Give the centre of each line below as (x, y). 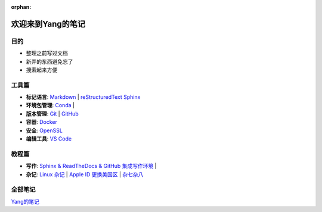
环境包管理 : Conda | (50, 105)
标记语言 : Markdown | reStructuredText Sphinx (83, 97)
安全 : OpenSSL (44, 130)
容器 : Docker (42, 122)
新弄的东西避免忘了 (49, 61)
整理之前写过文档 (47, 53)
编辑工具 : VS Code (49, 139)
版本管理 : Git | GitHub (52, 114)
